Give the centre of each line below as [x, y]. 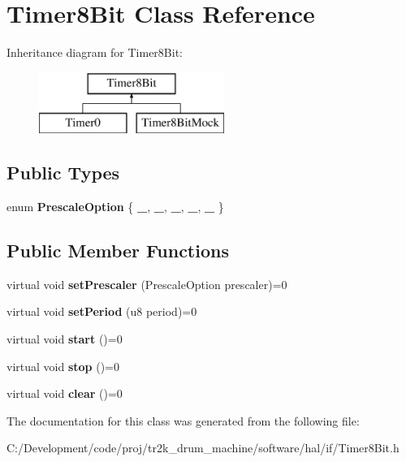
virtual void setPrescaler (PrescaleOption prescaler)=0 [147, 284]
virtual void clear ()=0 [65, 393]
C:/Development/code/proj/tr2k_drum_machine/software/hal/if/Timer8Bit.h [203, 448]
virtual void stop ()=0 [63, 366]
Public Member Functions [118, 250]
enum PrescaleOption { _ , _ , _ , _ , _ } [115, 207]
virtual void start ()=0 [65, 339]
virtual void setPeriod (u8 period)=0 [102, 311]
